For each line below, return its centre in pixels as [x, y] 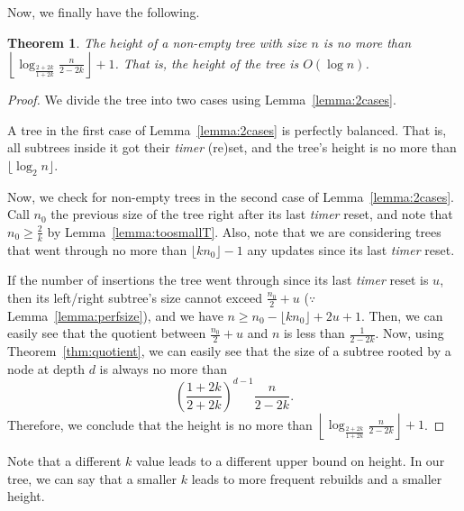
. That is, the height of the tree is [207, 63]
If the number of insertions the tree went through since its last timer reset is [218, 280]
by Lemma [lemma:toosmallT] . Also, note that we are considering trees [244, 231]
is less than [314, 333]
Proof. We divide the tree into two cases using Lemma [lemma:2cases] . [202, 100]
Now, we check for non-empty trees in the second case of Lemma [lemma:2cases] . [231, 196]
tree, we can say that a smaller [92, 478]
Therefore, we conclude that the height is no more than [160, 424]
